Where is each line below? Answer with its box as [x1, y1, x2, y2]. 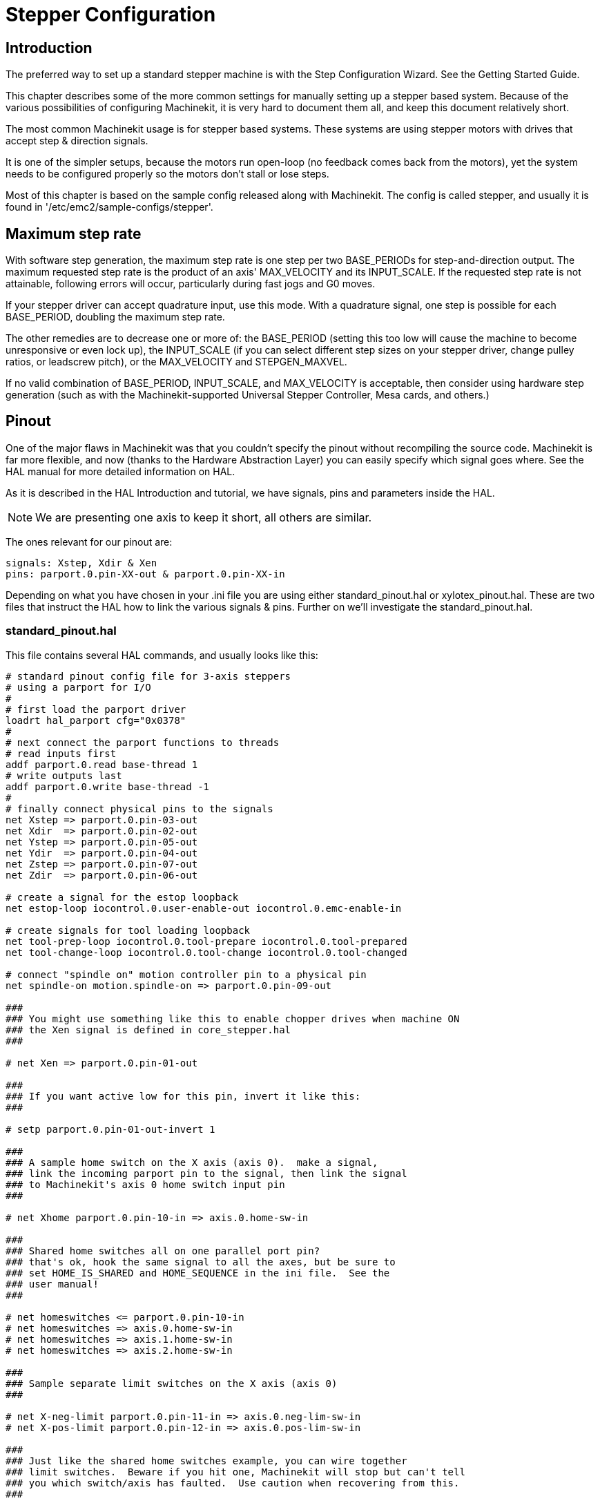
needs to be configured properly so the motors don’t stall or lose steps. [6, 168, 329, 180]
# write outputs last [6, 769, 122, 781]
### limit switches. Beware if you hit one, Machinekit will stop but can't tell [6, 1466, 465, 1477]
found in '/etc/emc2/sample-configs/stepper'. [6, 201, 213, 213]
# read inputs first [6, 747, 117, 759]
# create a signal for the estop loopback [6, 891, 239, 903]
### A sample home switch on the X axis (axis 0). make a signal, [6, 1156, 378, 1168]
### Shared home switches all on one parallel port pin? [6, 1245, 320, 1256]
